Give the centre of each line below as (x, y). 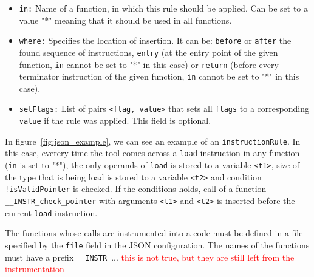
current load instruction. (51, 212)
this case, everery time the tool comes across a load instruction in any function (152, 153)
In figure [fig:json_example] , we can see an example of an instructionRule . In (153, 141)
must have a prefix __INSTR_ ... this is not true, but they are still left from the (150, 257)
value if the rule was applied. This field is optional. (115, 121)
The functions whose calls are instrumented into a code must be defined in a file (154, 233)
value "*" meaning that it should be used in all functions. (125, 20)
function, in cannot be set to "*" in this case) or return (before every (149, 64)
